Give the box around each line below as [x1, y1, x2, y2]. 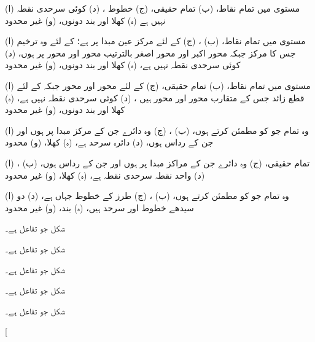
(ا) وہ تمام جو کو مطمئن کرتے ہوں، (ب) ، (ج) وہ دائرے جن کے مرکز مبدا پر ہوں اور [5, 123, 309, 136]
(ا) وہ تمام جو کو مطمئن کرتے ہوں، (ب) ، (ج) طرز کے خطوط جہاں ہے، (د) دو [5, 189, 289, 202]
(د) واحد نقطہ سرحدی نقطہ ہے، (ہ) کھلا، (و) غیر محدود [5, 168, 205, 181]
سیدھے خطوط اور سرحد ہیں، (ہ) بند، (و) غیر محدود [5, 201, 194, 214]
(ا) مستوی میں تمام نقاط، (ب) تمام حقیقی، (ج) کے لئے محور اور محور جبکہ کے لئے [5, 79, 311, 91]
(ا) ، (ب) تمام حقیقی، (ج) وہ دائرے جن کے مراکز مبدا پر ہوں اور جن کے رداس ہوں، [5, 156, 310, 169]
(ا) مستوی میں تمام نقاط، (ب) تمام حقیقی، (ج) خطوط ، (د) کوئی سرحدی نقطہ [5, 2, 300, 14]
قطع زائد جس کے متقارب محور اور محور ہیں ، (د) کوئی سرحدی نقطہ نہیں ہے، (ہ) [5, 91, 305, 104]
